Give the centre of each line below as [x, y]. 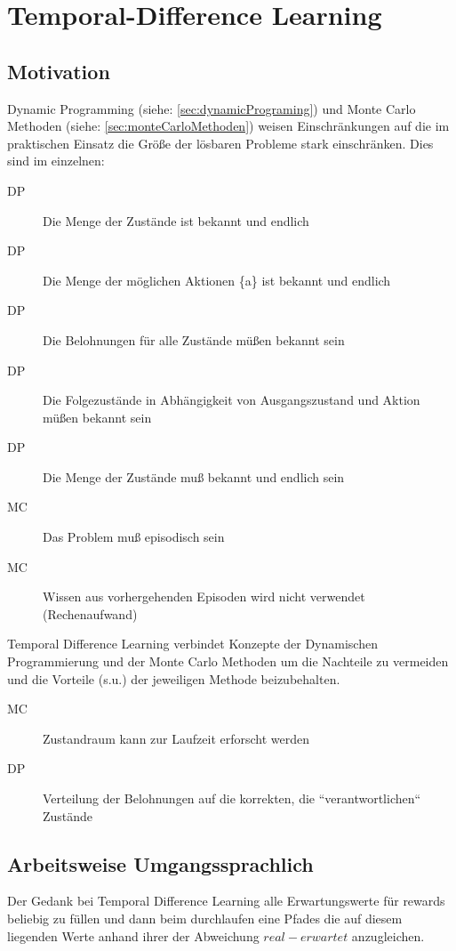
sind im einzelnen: [56, 161]
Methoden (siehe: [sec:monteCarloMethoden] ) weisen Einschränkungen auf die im [228, 126]
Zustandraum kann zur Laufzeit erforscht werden [176, 738]
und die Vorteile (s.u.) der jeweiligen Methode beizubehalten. [174, 678]
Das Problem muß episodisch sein [134, 537]
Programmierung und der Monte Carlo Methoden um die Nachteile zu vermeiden [228, 661]
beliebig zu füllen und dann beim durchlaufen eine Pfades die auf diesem [205, 918]
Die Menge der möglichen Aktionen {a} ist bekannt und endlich [217, 280]
